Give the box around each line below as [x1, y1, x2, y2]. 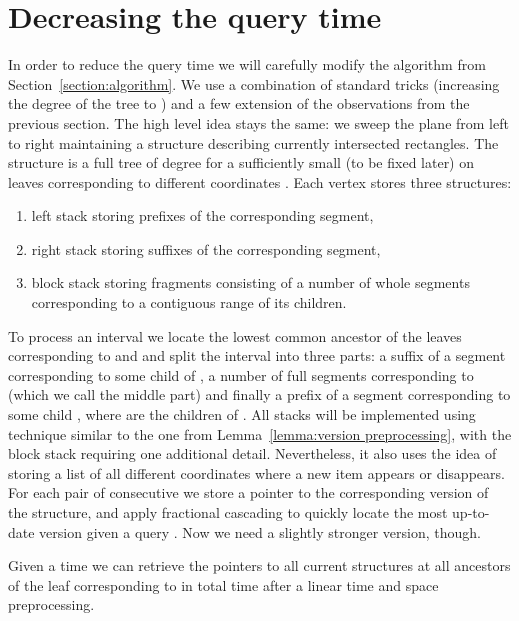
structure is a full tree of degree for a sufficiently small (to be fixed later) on [8, 152, 475, 173]
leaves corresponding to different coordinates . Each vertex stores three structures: [8, 171, 512, 192]
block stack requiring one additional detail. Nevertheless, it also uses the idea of [8, 443, 497, 464]
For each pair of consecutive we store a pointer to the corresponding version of [8, 482, 489, 503]
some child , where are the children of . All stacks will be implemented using [8, 404, 476, 425]
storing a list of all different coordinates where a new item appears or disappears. [8, 462, 505, 483]
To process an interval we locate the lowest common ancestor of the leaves [8, 325, 462, 346]
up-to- [452, 502, 490, 522]
